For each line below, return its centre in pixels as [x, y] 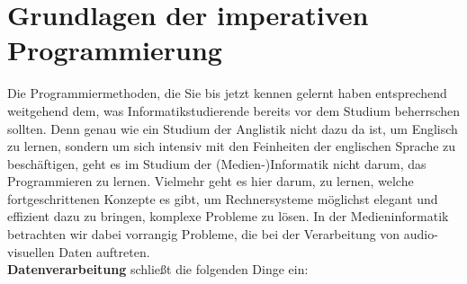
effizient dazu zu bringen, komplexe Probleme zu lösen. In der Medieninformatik [228, 216]
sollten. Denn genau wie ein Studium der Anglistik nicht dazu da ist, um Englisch [233, 128]
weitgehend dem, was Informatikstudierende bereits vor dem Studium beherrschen [233, 110]
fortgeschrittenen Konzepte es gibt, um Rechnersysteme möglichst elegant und [223, 198]
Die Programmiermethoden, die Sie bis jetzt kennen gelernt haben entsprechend [227, 93]
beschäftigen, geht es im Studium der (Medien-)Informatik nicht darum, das [217, 163]
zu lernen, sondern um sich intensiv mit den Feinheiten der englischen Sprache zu [232, 146]
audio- [421, 234]
